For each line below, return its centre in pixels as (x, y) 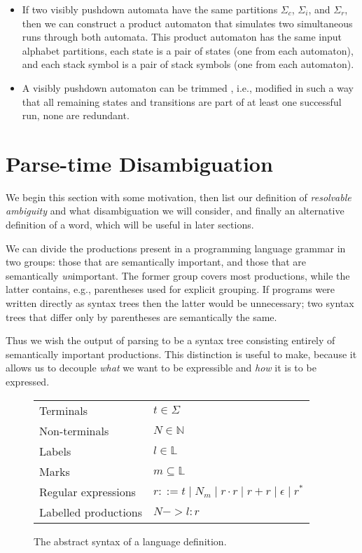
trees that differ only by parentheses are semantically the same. (141, 316)
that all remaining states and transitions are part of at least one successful (182, 101)
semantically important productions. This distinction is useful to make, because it (181, 354)
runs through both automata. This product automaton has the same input (182, 37)
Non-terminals (74, 430)
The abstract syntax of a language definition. (130, 541)
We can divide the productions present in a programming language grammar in (176, 248)
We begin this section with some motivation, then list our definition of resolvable (179, 197)
